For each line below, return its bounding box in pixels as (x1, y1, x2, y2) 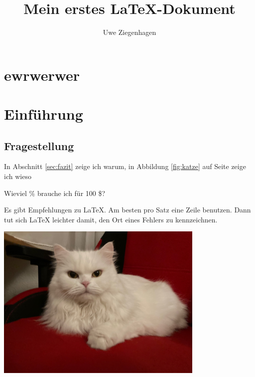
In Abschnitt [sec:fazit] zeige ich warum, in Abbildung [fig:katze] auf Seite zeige (4, 161, 246, 172)
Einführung (4, 104, 83, 124)
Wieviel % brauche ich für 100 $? (4, 188, 106, 198)
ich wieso (4, 171, 31, 182)
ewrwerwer (4, 64, 80, 85)
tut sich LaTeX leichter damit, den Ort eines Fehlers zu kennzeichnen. (4, 214, 218, 224)
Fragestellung (4, 138, 74, 153)
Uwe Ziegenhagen (103, 27, 156, 37)
